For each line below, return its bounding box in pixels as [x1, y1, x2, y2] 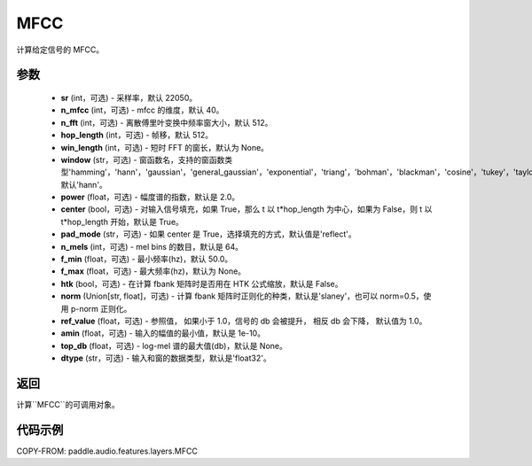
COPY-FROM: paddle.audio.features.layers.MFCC [16, 446, 199, 456]
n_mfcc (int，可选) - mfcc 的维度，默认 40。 [60, 105, 224, 115]
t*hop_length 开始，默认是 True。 [60, 216, 184, 227]
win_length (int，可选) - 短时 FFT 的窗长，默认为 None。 [60, 142, 270, 152]
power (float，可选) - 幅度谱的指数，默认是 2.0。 [60, 191, 239, 203]
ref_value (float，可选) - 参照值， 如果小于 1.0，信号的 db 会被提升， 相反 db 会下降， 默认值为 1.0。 [60, 315, 427, 326]
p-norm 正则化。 [70, 303, 132, 314]
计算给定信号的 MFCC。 [16, 44, 105, 55]
